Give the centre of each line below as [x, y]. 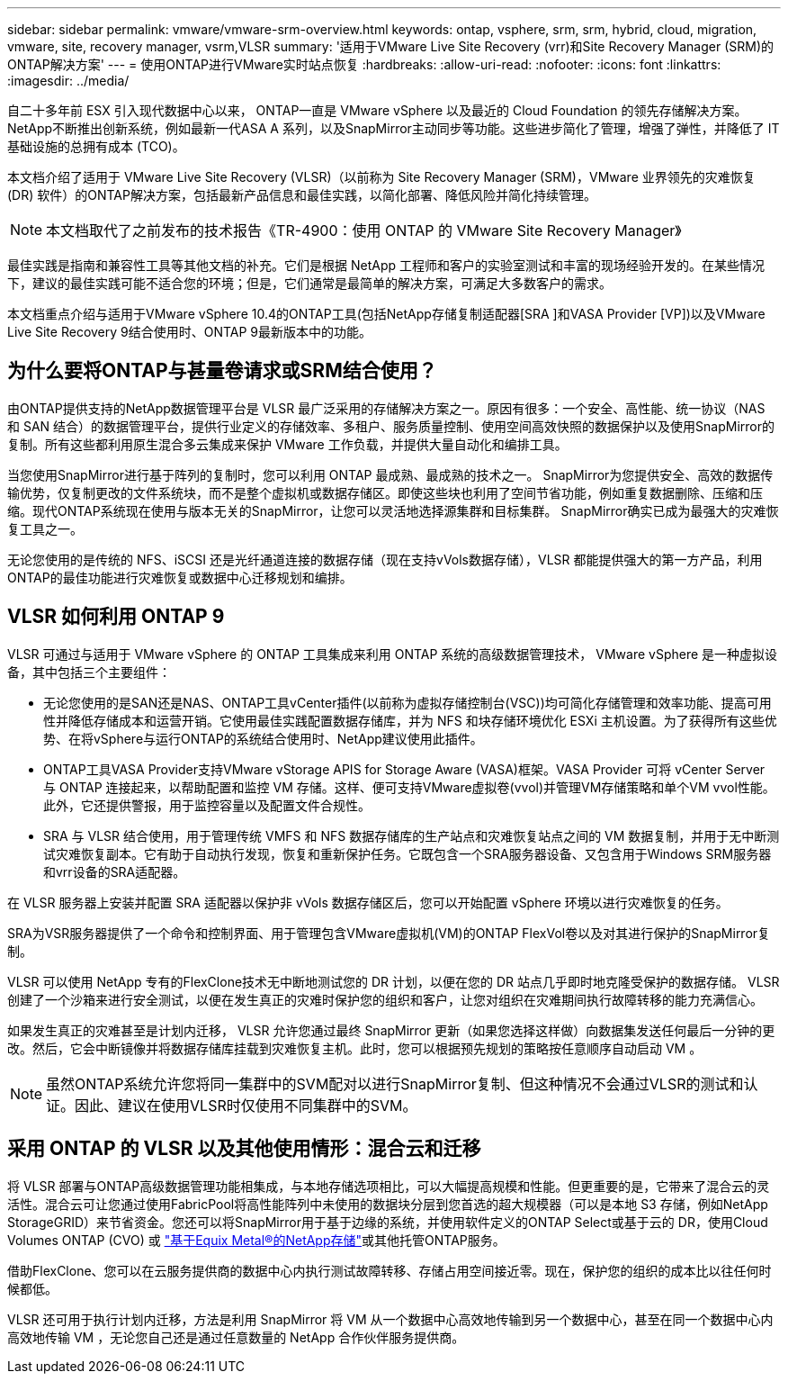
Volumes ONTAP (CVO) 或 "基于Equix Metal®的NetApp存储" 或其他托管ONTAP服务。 [256, 1240]
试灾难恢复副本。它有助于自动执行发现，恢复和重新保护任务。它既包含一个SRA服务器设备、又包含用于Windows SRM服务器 [407, 853]
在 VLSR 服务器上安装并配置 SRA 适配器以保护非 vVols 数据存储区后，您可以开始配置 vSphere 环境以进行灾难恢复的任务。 [368, 902]
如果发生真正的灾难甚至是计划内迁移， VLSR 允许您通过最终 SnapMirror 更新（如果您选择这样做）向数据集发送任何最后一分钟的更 [391, 1030]
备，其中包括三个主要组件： [89, 672]
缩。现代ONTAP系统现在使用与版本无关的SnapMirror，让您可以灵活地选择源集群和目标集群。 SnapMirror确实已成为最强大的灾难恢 [393, 510]
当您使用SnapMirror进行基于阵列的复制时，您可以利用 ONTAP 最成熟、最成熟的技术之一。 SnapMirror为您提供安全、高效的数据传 [390, 474]
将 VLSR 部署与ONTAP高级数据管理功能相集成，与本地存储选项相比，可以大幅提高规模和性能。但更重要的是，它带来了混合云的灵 [389, 1186]
